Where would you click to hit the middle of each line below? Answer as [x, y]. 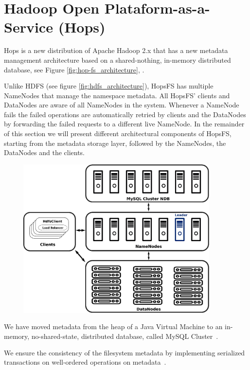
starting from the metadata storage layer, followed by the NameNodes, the [115, 143]
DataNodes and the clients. [45, 152]
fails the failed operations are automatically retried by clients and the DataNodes [125, 114]
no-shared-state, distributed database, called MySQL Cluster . [125, 336]
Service [28, 27]
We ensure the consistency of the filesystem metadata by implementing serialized [125, 352]
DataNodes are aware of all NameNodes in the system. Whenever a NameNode [122, 105]
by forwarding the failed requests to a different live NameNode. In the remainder [124, 124]
